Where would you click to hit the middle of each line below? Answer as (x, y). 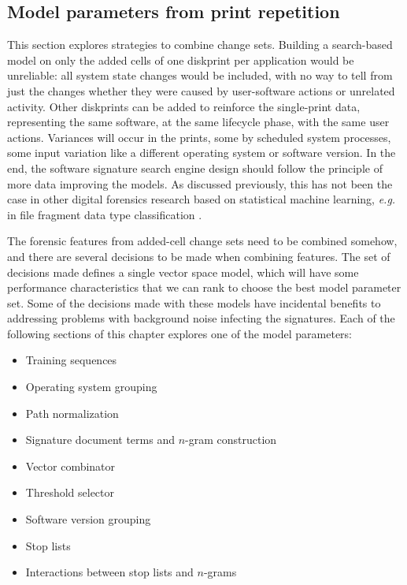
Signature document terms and (100, 440)
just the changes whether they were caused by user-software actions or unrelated (201, 90)
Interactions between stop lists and (109, 572)
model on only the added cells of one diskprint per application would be (181, 60)
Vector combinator (70, 466)
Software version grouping (88, 519)
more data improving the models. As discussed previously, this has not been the (200, 183)
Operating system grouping (91, 387)
